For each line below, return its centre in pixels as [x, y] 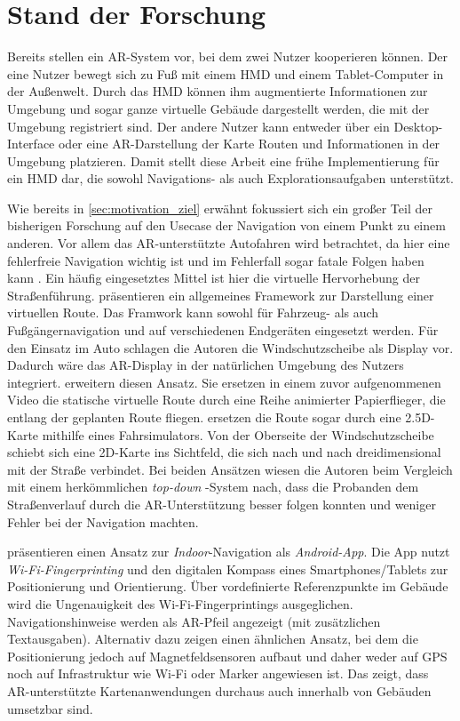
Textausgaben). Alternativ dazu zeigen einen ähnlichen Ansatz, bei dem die [213, 639]
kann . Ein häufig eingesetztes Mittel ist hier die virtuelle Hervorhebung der [214, 278]
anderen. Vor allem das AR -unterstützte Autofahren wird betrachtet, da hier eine [229, 243]
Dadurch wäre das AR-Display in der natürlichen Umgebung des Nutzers [206, 365]
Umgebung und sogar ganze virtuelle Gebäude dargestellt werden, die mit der [218, 108]
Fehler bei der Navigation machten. [103, 521]
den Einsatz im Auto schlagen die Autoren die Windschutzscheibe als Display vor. [230, 347]
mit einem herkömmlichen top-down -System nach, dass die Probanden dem [213, 487]
